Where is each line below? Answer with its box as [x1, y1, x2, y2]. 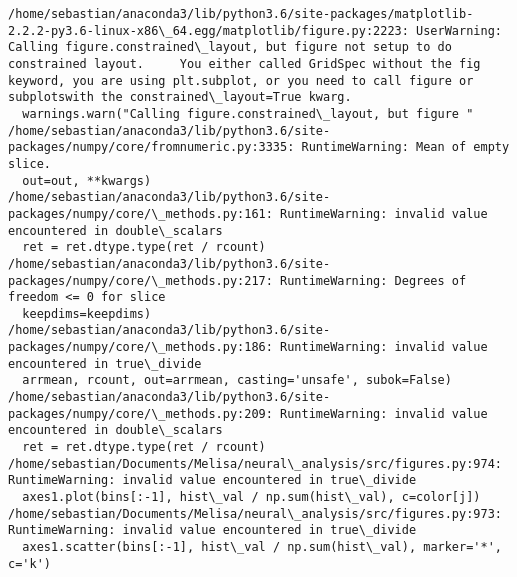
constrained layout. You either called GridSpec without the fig [8, 56, 481, 71]
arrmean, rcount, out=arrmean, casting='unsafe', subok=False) [22, 373, 452, 388]
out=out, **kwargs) [22, 173, 152, 188]
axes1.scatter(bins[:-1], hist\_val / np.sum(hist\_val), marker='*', [22, 540, 502, 554]
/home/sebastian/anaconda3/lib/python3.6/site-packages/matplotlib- [8, 7, 474, 21]
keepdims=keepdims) [22, 306, 152, 321]
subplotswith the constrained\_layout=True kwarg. [8, 90, 352, 105]
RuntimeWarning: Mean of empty [301, 140, 510, 155]
